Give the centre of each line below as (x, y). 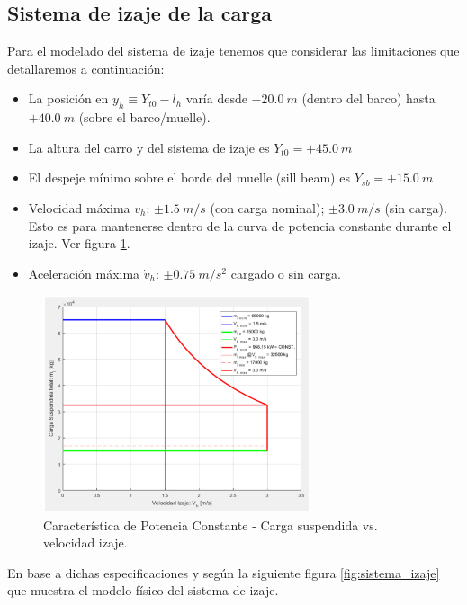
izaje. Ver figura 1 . (79, 243)
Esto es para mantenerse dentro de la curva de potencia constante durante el (240, 225)
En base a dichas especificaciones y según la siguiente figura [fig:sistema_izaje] (224, 572)
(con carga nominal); (267, 207)
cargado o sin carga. (286, 273)
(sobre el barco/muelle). (144, 117)
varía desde (216, 98)
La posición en (68, 98)
